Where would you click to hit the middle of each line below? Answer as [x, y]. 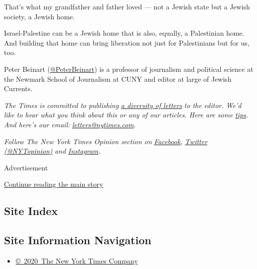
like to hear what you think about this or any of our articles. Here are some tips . [126, 115]
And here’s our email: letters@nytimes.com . [70, 124]
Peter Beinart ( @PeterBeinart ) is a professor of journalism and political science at [129, 69]
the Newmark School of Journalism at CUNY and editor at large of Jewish [118, 79]
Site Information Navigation [78, 240]
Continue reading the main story [54, 184]
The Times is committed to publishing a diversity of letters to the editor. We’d [123, 105]
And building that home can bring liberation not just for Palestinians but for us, [127, 42]
